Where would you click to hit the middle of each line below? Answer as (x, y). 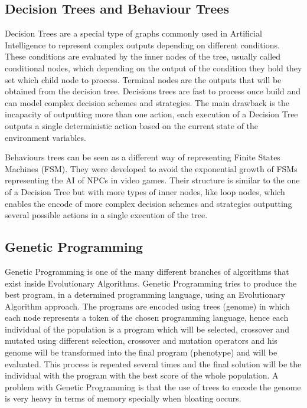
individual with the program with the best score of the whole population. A (142, 375)
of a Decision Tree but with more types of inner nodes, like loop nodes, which (145, 191)
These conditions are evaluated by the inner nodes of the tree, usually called (143, 56)
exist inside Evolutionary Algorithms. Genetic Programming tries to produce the (151, 283)
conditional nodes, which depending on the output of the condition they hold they (153, 68)
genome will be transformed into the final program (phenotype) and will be (141, 352)
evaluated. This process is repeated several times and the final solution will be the (153, 363)
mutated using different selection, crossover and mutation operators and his (141, 340)
